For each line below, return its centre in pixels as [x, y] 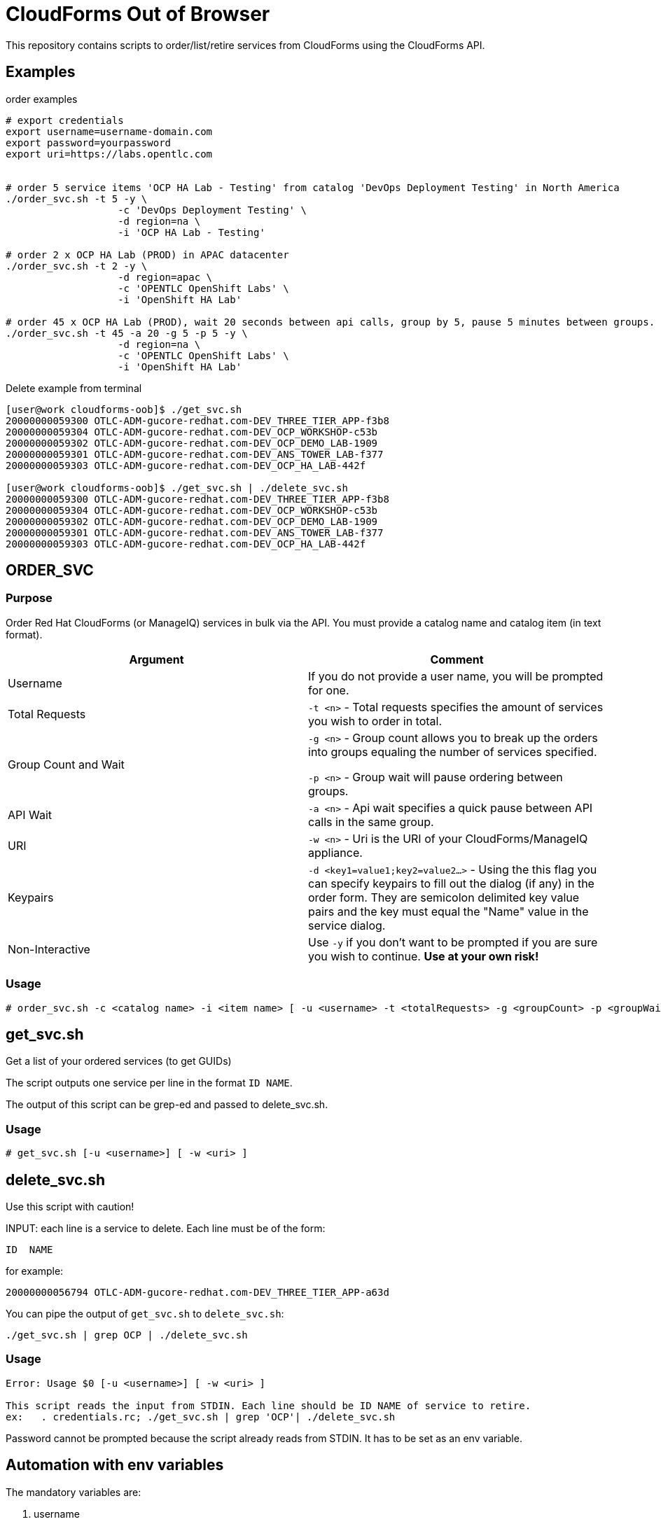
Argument [156, 659]
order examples [42, 99]
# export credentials [65, 120]
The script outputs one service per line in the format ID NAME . [149, 1083]
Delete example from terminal [74, 388]
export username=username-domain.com [109, 131]
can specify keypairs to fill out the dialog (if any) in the [451, 883]
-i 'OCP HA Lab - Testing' [192, 232]
